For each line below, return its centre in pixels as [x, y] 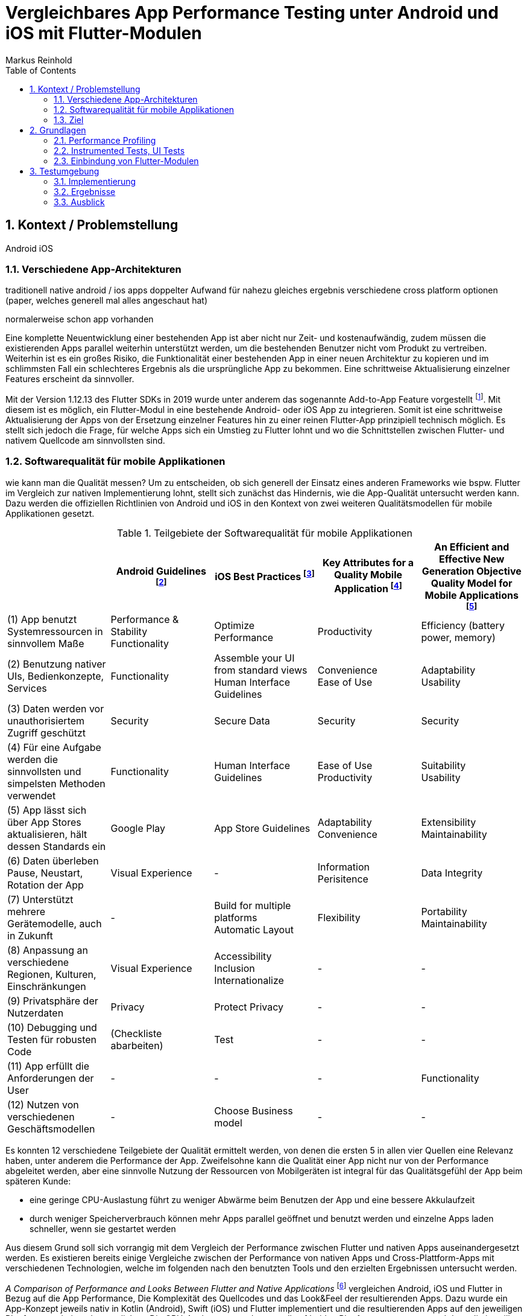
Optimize [235, 625]
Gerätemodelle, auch [55, 923]
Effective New [472, 559]
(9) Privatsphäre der [53, 1001]
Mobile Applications [472, 595]
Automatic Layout [254, 929]
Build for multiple [253, 905]
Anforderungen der [51, 1078]
